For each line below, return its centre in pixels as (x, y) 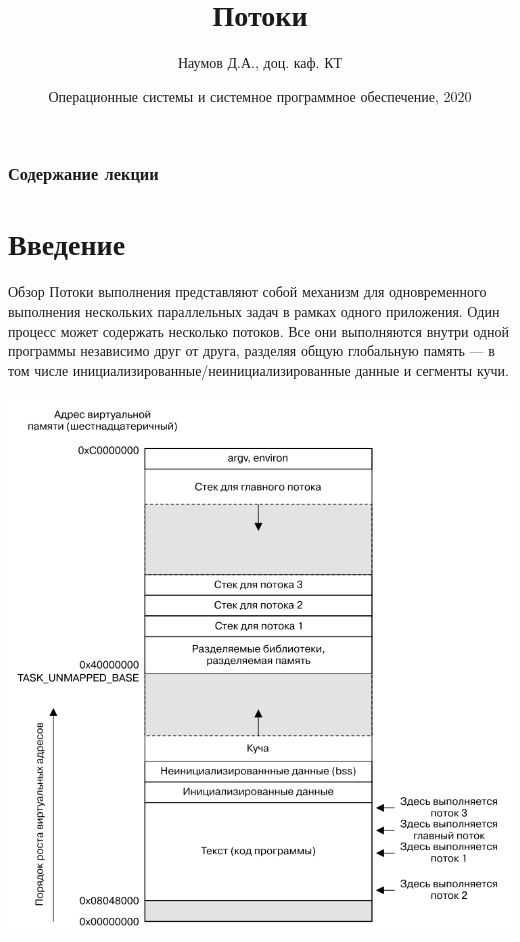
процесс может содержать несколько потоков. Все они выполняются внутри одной (258, 330)
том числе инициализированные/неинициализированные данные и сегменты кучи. (258, 369)
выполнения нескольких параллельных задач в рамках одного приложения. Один (254, 310)
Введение (67, 243)
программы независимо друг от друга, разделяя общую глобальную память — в (251, 350)
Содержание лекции (83, 173)
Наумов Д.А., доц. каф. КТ (260, 62)
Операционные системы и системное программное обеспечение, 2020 (260, 95)
